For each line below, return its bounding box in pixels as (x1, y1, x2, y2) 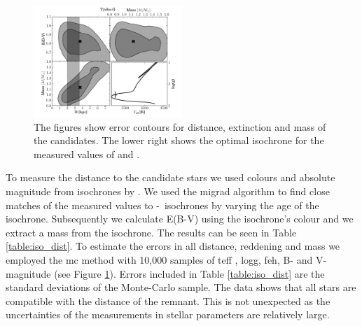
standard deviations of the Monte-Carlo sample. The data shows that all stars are (6, 280, 356, 295)
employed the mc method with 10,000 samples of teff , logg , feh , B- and (6, 252, 313, 267)
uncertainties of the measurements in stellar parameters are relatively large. (6, 307, 330, 322)
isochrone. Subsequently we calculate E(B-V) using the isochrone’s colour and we (6, 211, 354, 226)
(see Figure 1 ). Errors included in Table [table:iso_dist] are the (54, 266, 325, 281)
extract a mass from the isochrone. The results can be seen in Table (6, 225, 297, 239)
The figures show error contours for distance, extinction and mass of (34, 119, 326, 134)
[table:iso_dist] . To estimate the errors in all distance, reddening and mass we (6, 239, 340, 253)
